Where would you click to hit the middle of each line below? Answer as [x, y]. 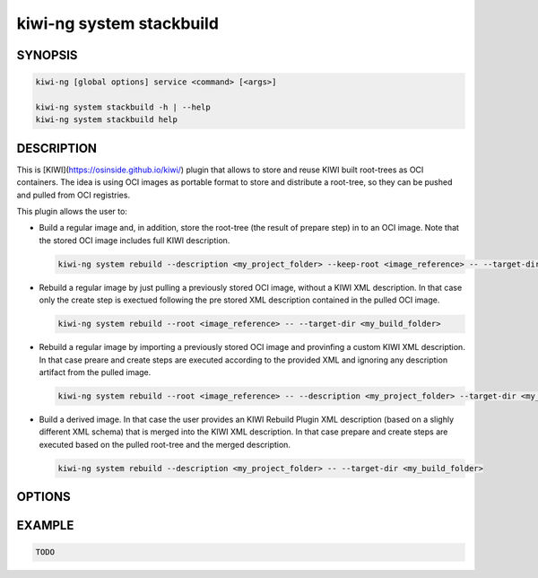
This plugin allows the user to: [72, 211]
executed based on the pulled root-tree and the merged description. [165, 444]
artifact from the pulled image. [95, 372]
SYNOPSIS [47, 55]
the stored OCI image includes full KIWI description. [134, 240]
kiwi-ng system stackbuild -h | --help [123, 107]
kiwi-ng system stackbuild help [107, 120]
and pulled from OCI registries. [73, 195]
